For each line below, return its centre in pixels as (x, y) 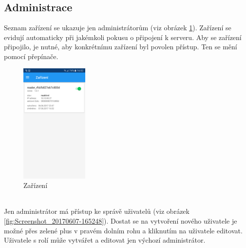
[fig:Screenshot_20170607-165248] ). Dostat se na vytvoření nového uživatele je (121, 221)
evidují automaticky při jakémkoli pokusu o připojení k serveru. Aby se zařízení (123, 37)
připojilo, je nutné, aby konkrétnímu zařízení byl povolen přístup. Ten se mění (121, 47)
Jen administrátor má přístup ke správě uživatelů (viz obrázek (97, 211)
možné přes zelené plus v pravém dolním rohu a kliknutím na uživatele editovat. (123, 230)
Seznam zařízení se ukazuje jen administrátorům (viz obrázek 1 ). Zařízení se (118, 28)
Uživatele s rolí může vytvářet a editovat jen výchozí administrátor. (105, 240)
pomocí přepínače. (31, 56)
